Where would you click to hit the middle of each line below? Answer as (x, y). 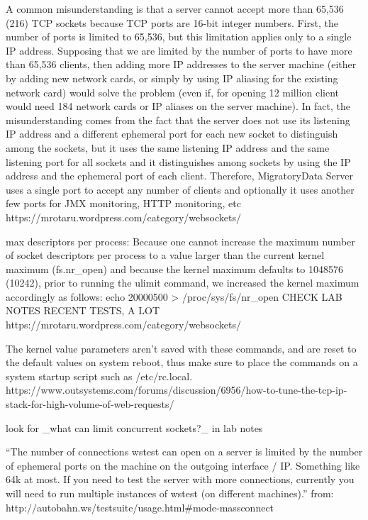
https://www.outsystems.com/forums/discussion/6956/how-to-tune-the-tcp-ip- (177, 390)
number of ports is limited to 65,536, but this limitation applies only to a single (179, 37)
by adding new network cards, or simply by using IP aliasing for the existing (172, 78)
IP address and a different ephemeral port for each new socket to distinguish (172, 134)
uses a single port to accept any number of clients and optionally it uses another (180, 189)
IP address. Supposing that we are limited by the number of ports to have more (179, 50)
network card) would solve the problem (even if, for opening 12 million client (173, 92)
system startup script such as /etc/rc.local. (99, 376)
